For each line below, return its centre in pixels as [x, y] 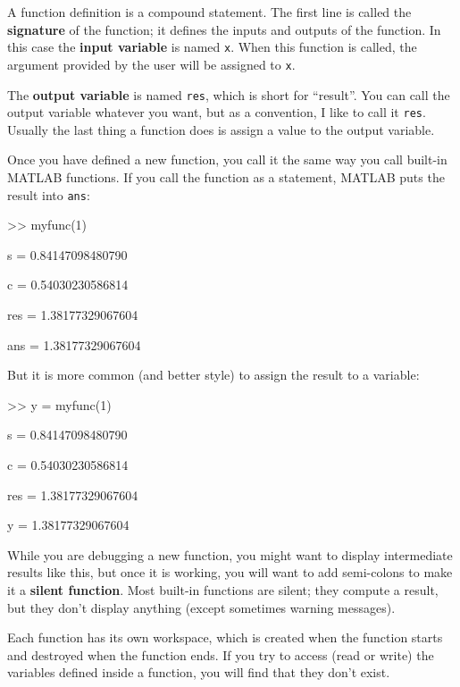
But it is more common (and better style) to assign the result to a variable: [213, 375]
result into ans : [49, 194]
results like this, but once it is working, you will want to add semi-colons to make [230, 572]
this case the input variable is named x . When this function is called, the [212, 47]
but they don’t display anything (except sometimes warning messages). [201, 607]
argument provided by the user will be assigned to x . [151, 64]
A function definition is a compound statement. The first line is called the [209, 12]
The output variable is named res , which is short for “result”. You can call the [229, 94]
